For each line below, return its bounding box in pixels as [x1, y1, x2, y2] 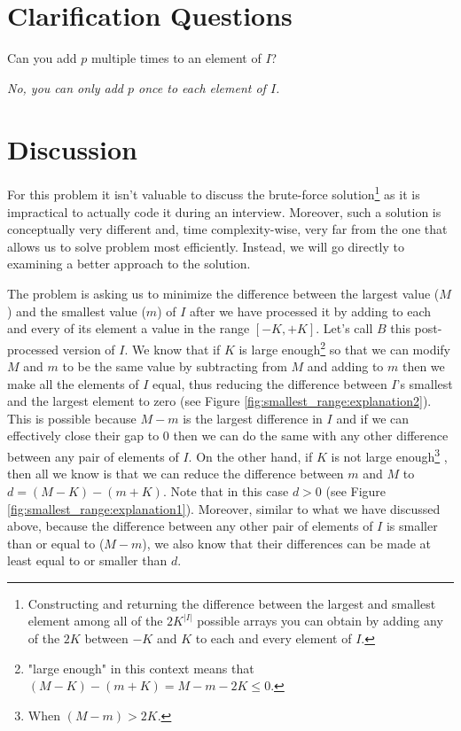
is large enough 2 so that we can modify [238, 337, 451, 358]
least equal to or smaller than [7, 551, 168, 570]
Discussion [7, 130, 137, 167]
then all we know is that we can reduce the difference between [7, 464, 344, 483]
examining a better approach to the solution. [7, 254, 251, 273]
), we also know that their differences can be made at [142, 533, 432, 552]
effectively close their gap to [7, 426, 160, 445]
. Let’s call [316, 319, 373, 338]
